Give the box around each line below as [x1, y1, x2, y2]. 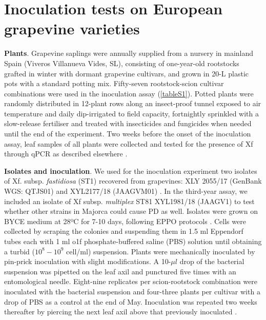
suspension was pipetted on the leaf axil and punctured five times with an [4, 266, 236, 276]
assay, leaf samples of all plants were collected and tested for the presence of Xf [4, 138, 253, 149]
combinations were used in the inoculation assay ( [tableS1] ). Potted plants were [4, 88, 254, 98]
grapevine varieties [4, 18, 140, 39]
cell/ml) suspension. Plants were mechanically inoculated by [66, 246, 255, 256]
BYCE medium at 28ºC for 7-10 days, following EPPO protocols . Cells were [4, 215, 246, 226]
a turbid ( [4, 246, 35, 256]
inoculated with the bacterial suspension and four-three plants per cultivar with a [4, 286, 260, 296]
